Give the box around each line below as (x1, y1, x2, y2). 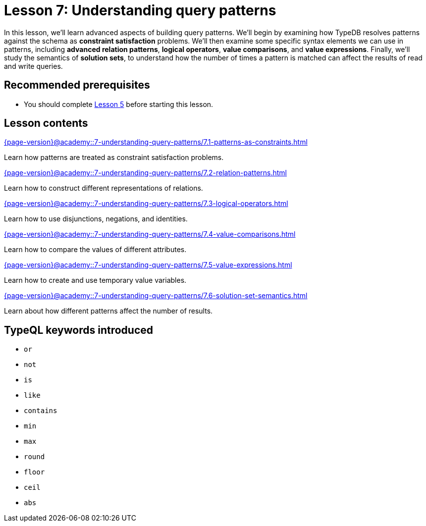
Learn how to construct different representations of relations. (4, 184, 203, 193)
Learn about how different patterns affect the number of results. (4, 307, 213, 316)
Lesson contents (4, 117, 88, 130)
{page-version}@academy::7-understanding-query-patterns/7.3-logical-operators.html (4, 199, 288, 208)
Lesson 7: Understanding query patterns (4, 2, 276, 19)
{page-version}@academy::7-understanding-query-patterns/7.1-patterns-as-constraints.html (4, 138, 308, 147)
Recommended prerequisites (4, 79, 150, 92)
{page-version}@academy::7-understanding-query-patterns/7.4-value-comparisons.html (4, 230, 296, 239)
